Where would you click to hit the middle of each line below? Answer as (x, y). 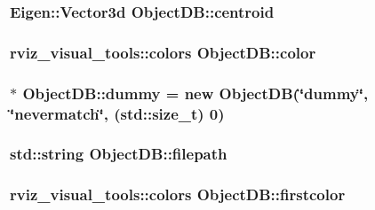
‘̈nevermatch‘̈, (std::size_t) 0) (117, 113)
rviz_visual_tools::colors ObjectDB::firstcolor (178, 194)
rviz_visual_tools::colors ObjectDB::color (163, 52)
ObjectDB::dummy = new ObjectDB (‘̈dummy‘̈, (195, 93)
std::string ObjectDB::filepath (119, 154)
